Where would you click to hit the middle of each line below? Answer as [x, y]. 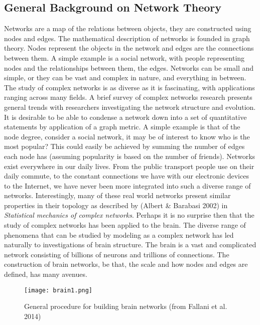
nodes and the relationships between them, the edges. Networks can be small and [129, 67]
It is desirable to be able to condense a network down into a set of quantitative [125, 117]
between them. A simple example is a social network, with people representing [124, 57]
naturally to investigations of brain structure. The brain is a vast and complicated [130, 245]
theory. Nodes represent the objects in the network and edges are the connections [129, 48]
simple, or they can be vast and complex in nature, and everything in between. [125, 77]
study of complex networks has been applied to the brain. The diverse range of [125, 225]
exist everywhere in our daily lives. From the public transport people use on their [129, 166]
